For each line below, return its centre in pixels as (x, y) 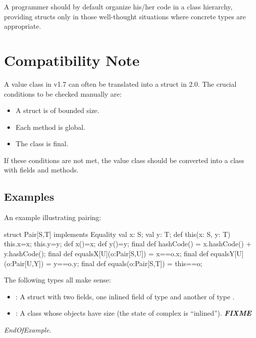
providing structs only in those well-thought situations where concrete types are (125, 16)
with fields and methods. (41, 170)
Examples (29, 197)
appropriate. (23, 26)
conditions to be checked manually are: (63, 93)
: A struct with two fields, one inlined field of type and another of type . (125, 296)
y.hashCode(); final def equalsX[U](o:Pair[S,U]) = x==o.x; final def (106, 253)
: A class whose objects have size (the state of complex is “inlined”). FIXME (133, 313)
